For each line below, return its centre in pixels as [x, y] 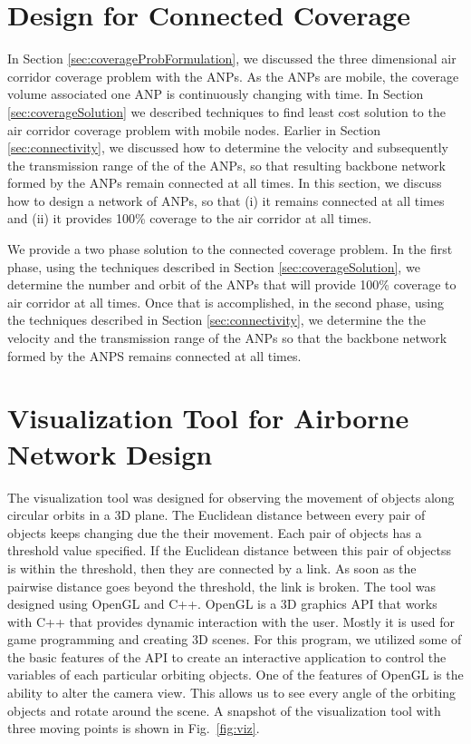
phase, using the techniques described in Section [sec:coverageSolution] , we [214, 266]
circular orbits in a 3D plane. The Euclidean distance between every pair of [216, 515]
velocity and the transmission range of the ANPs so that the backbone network [227, 338]
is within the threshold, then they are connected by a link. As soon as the [212, 568]
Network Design [110, 453]
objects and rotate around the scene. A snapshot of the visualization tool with [224, 710]
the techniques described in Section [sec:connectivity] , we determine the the [216, 320]
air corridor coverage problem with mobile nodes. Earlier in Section [194, 129]
